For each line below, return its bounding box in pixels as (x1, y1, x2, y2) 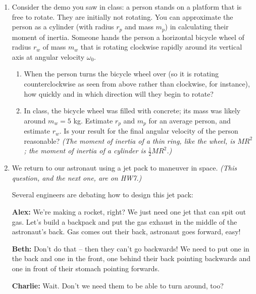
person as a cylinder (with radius (12, 21, 114, 32)
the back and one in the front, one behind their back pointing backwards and (12, 253, 251, 264)
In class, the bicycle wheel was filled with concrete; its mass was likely (24, 105, 241, 116)
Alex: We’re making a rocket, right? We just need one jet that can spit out (12, 206, 246, 217)
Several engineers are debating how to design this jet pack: (12, 189, 193, 200)
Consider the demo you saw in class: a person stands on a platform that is (12, 2, 242, 12)
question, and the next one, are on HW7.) (12, 172, 142, 183)
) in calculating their (165, 21, 229, 32)
